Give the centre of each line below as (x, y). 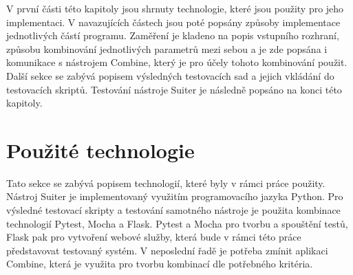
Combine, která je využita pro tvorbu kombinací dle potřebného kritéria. (160, 264)
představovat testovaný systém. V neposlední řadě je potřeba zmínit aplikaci (167, 250)
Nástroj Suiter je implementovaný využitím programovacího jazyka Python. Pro (175, 196)
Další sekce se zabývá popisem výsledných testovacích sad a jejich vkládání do (170, 75)
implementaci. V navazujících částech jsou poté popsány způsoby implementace (173, 22)
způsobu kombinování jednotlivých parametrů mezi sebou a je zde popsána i (167, 48)
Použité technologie (100, 150)
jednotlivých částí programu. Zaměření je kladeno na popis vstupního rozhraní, (173, 35)
